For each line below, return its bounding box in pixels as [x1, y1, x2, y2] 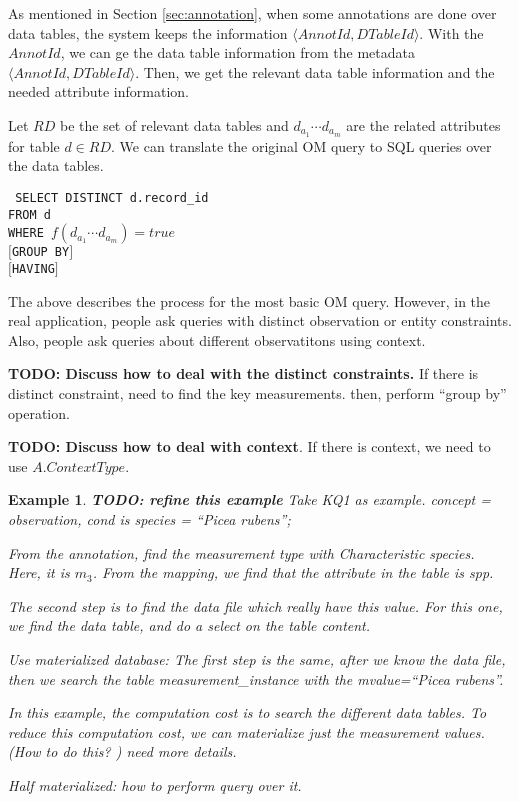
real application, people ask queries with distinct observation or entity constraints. [8, 310, 512, 331]
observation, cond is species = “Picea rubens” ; [8, 508, 291, 529]
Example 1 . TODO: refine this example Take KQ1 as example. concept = [8, 489, 491, 510]
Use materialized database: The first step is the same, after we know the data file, [8, 648, 506, 669]
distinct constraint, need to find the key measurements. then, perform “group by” [8, 383, 507, 404]
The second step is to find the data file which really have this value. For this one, [8, 595, 503, 616]
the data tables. [8, 155, 104, 176]
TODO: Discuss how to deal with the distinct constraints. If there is [8, 363, 479, 384]
